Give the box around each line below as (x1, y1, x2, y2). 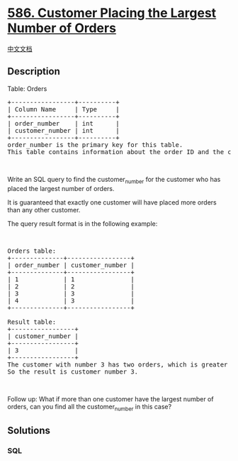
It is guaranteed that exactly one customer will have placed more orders (7, 197, 217, 207)
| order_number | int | (7, 119, 120, 127)
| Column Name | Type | (7, 105, 120, 113)
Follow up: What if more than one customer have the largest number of (7, 394, 214, 403)
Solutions (7, 424, 51, 436)
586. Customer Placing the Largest (7, 5, 217, 21)
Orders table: (7, 246, 57, 255)
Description (7, 65, 60, 77)
